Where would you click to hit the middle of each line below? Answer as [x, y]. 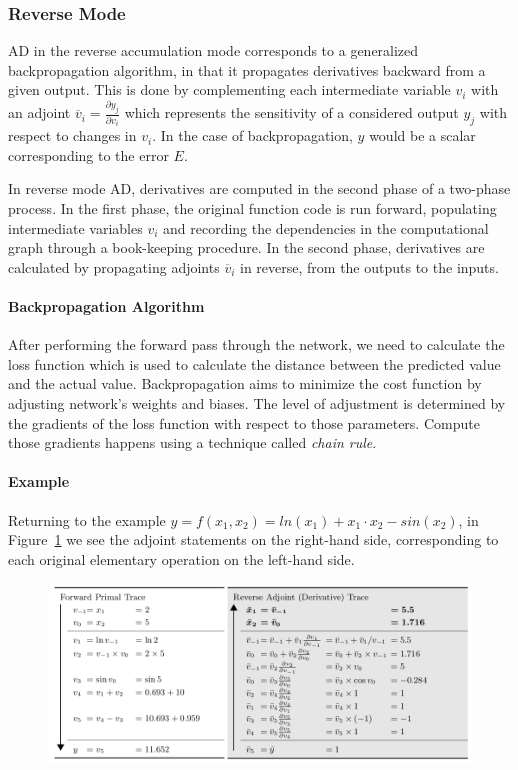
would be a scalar [422, 135]
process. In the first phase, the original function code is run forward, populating [252, 208]
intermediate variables [75, 227]
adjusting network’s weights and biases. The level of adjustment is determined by [257, 402]
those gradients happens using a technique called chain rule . [192, 442]
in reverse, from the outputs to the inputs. [369, 266]
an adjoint [39, 112]
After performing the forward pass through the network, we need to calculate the [256, 344]
